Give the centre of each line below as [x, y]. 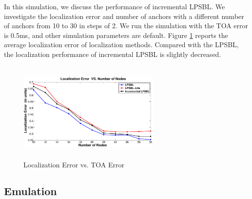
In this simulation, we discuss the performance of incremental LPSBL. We [115, 6]
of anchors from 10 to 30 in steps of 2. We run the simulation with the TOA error [126, 26]
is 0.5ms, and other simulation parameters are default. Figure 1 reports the [116, 35]
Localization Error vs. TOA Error [74, 165]
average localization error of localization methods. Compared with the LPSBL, [121, 45]
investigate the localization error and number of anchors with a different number [124, 16]
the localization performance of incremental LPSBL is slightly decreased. [113, 54]
